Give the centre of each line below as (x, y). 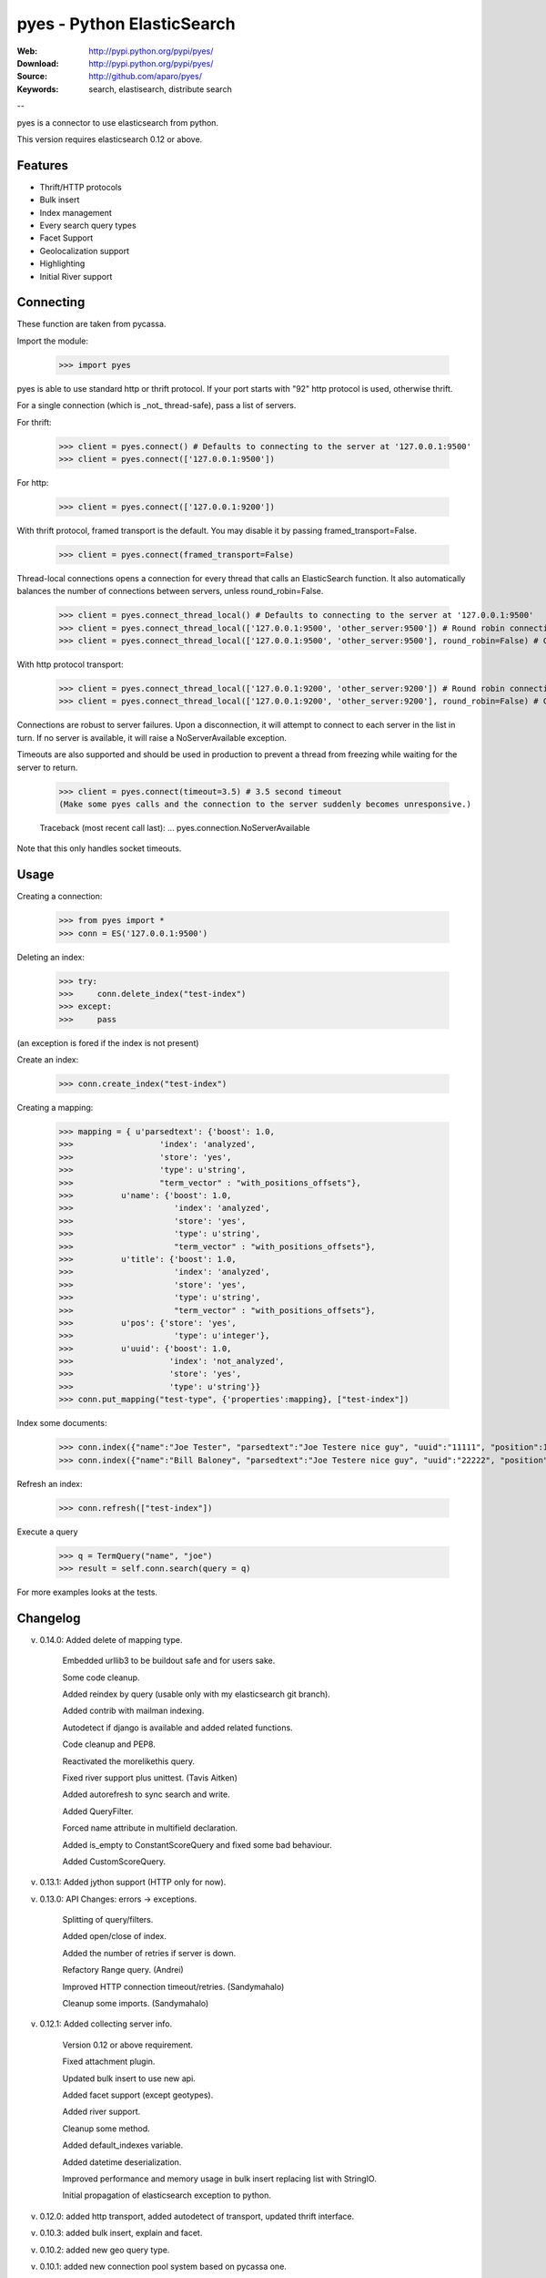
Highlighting (62, 263)
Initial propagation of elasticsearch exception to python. (167, 2195)
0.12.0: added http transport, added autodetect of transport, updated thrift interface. (197, 2216)
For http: (33, 482)
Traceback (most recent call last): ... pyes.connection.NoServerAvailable (175, 827)
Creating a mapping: (55, 1108)
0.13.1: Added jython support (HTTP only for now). (133, 1883)
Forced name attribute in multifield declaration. (150, 1828)
